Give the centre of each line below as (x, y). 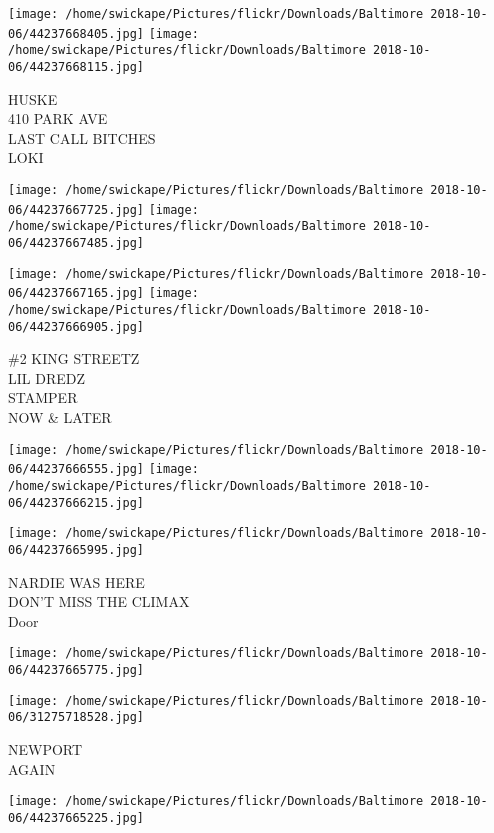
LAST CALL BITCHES (82, 137)
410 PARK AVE (58, 118)
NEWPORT (45, 748)
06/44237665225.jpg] (76, 817)
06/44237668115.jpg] (76, 66)
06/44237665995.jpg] (76, 549)
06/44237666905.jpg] (76, 326)
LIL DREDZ (46, 377)
